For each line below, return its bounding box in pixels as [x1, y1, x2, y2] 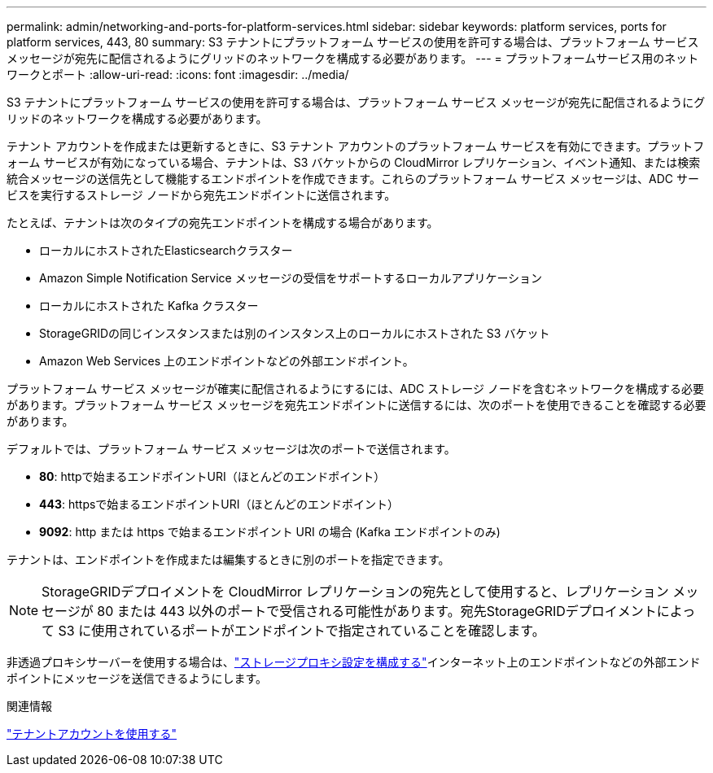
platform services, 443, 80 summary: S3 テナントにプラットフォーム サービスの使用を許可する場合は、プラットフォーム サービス [7, 35, 699, 49]
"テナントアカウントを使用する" [7, 727, 177, 740]
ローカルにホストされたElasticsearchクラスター [39, 243, 293, 257]
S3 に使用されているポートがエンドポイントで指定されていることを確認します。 [58, 622, 545, 639]
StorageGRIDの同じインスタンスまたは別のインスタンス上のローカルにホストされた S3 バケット [39, 326, 550, 340]
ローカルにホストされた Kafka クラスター [39, 299, 259, 312]
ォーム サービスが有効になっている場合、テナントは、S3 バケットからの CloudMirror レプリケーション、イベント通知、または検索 [7, 155, 701, 169]
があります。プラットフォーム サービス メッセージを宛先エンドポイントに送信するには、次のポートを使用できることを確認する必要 [7, 398, 706, 412]
